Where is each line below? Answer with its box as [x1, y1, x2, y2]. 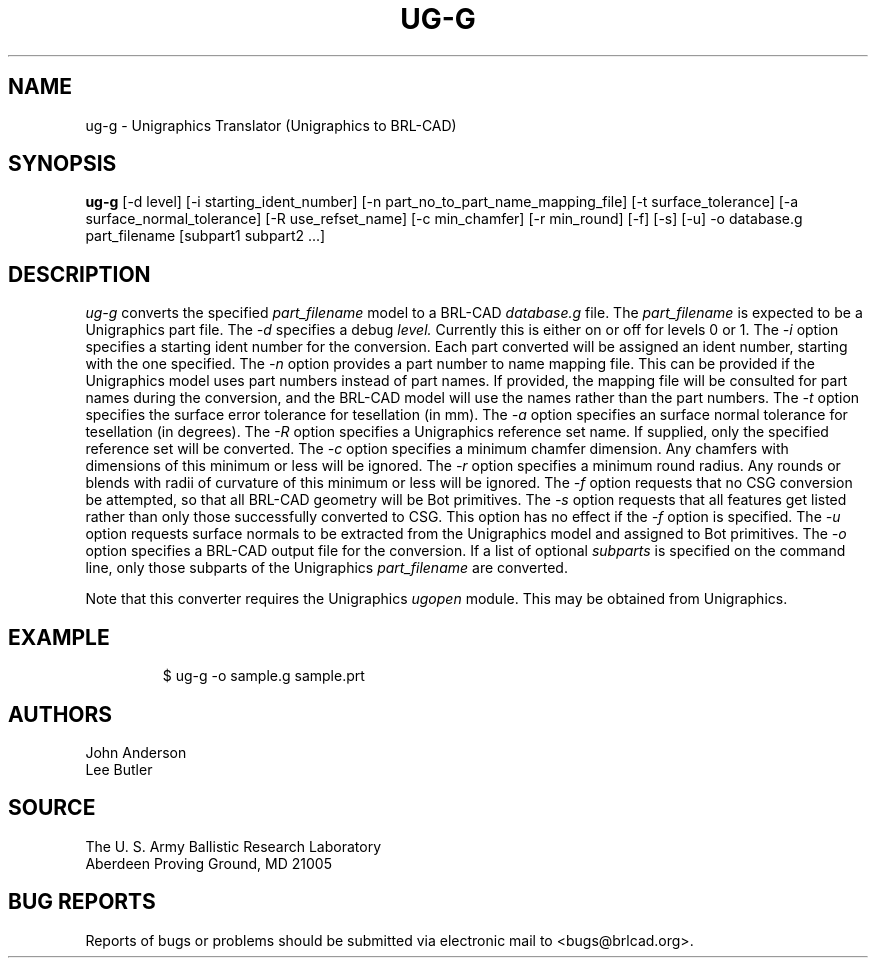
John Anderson [85, 743, 187, 761]
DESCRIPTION [8, 261, 151, 287]
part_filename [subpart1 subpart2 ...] [85, 227, 326, 245]
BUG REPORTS [8, 889, 156, 915]
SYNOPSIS [8, 151, 117, 177]
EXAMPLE [8, 624, 110, 650]
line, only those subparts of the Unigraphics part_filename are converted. [85, 559, 568, 577]
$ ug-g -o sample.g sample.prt [162, 667, 365, 685]
